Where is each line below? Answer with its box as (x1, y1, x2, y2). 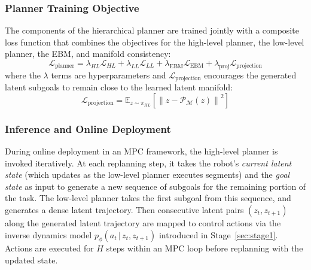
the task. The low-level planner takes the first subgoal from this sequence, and (5, 192, 291, 204)
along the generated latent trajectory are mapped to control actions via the (5, 217, 281, 229)
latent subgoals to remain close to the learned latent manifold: (5, 81, 233, 93)
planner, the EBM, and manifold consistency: (5, 47, 171, 60)
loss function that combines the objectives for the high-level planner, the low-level (5, 35, 304, 48)
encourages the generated (204, 68, 297, 81)
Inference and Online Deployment (5, 121, 171, 136)
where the (5, 68, 41, 81)
